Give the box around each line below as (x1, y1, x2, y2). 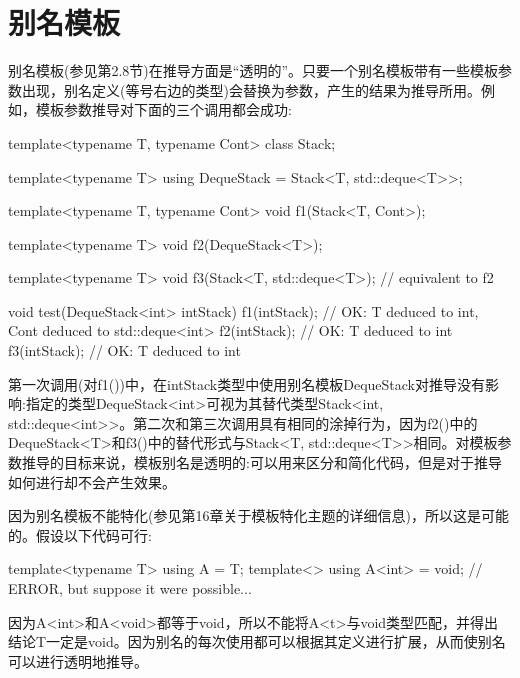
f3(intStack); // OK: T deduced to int (8, 340, 241, 361)
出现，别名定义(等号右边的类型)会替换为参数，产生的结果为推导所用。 (21, 79, 481, 100)
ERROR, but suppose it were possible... (8, 578, 252, 598)
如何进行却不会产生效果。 (8, 471, 176, 492)
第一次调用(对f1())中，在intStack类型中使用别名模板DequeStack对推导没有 (8, 373, 485, 394)
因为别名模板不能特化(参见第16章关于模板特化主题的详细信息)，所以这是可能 (8, 505, 509, 526)
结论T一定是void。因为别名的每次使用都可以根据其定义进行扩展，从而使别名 (8, 631, 506, 652)
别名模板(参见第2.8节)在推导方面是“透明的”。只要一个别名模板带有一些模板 (8, 60, 498, 81)
